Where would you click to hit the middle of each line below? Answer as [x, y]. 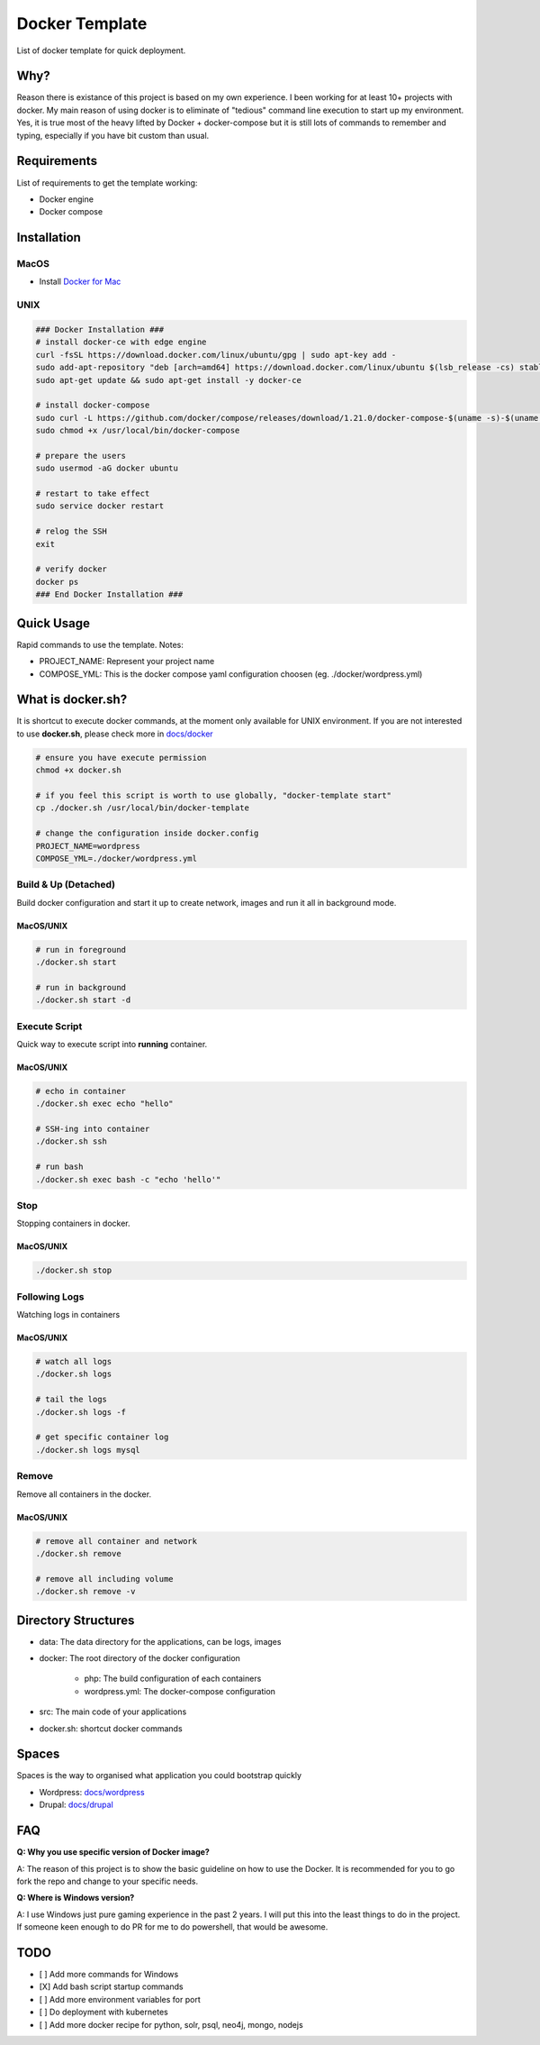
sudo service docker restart [100, 506]
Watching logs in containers [68, 1315]
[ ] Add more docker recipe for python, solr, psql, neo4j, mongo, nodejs [171, 2024]
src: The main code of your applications [113, 1712]
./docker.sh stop [74, 1270]
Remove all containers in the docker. [84, 1494]
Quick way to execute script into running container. [112, 1044]
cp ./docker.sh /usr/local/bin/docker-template [142, 808]
